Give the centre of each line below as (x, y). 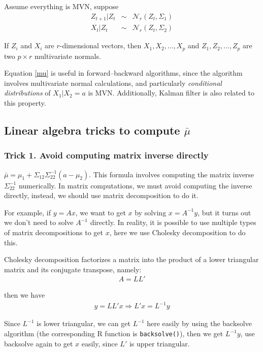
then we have (25, 295)
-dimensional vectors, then (101, 45)
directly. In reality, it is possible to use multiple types (173, 222)
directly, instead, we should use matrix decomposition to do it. (101, 195)
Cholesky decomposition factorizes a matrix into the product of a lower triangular (131, 259)
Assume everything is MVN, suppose (61, 6)
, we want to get (101, 212)
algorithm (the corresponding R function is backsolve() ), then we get (114, 333)
